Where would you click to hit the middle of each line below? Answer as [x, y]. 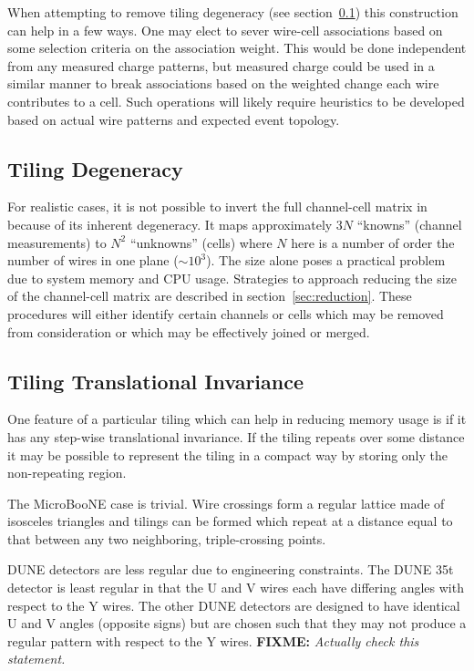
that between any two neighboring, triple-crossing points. [167, 538]
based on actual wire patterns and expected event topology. [174, 119]
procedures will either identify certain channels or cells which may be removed [226, 313]
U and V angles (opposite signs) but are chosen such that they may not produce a [237, 623]
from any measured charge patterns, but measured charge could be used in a [221, 65]
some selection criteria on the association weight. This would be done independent [237, 48]
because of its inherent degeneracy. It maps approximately [170, 224]
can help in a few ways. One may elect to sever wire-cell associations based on [225, 30]
